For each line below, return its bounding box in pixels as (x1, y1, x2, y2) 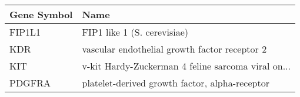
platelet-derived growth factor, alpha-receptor (82, 76, 269, 89)
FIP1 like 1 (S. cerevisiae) (82, 25, 189, 39)
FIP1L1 (9, 25, 41, 39)
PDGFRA (9, 76, 51, 89)
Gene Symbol (9, 8, 73, 21)
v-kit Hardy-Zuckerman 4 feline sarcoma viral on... (82, 59, 291, 72)
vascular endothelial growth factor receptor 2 (82, 42, 267, 56)
